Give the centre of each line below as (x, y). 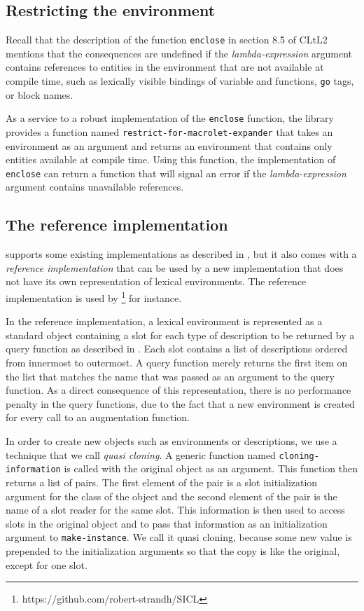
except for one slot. (47, 564)
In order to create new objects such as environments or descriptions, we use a (171, 441)
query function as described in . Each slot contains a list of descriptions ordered (177, 349)
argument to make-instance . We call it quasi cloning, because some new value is (179, 537)
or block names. (40, 94)
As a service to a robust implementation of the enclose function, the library (170, 118)
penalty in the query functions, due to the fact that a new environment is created (180, 403)
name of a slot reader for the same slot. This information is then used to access (175, 510)
